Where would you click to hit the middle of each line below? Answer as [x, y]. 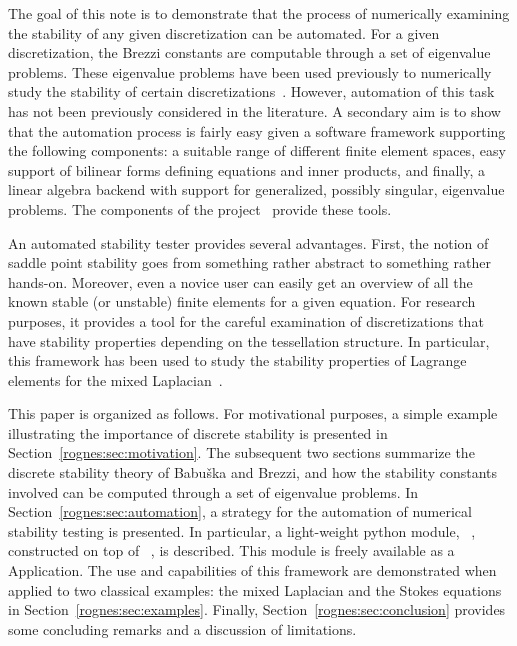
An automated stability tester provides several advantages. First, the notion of [248, 242]
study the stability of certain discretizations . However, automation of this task [251, 91]
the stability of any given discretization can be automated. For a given [224, 32]
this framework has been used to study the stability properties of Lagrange [237, 360]
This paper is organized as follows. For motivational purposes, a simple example [253, 413]
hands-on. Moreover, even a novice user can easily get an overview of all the [240, 281]
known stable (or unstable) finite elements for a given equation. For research [242, 301]
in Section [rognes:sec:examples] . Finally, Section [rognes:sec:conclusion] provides [257, 609]
